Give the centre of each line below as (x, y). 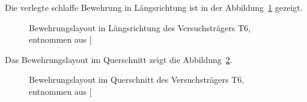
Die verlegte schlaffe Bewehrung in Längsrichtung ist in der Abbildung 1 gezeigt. (154, 7)
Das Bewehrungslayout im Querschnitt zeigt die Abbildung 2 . (119, 59)
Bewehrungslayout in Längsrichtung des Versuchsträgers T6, (140, 27)
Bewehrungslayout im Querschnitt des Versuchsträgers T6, (137, 79)
